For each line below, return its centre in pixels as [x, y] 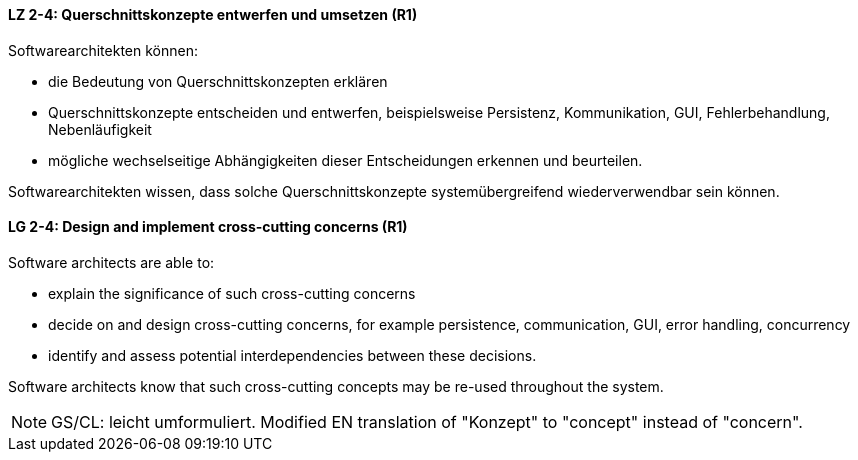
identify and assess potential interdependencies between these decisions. [292, 355]
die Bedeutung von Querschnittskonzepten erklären [218, 81]
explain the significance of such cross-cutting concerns [232, 293]
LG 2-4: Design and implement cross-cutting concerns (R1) [208, 227]
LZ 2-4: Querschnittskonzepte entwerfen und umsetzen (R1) [213, 14]
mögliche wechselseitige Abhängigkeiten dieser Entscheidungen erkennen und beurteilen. [345, 160]
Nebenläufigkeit [100, 129]
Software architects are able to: [111, 262]
